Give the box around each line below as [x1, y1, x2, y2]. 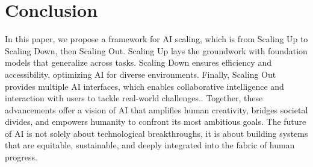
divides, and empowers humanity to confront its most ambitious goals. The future [5, 115, 306, 128]
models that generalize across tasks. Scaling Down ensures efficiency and [5, 56, 271, 69]
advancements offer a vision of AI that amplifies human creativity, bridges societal [5, 103, 308, 116]
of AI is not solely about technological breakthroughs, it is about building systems [5, 127, 308, 139]
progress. [5, 151, 37, 163]
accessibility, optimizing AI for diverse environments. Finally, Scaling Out [5, 68, 276, 80]
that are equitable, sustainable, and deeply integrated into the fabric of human [5, 139, 295, 151]
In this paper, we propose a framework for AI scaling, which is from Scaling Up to [5, 33, 308, 45]
